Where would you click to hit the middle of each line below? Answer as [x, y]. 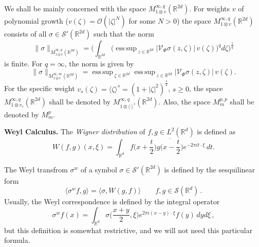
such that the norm [124, 33]
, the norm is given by [99, 63]
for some [142, 21]
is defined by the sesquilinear [210, 169]
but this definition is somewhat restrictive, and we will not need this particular [128, 230]
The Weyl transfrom [36, 169]
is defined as [216, 131]
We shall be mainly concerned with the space [75, 8]
